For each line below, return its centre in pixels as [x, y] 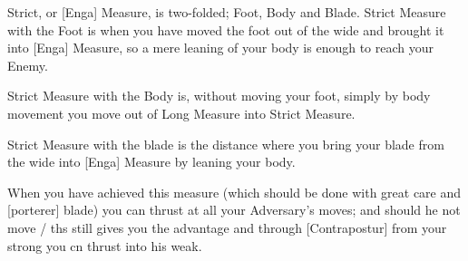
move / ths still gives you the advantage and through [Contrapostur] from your [227, 227]
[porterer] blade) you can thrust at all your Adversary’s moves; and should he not [234, 210]
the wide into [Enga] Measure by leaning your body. [151, 162]
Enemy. [28, 65]
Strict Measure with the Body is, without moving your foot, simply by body [219, 96]
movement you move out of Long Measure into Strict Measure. [181, 113]
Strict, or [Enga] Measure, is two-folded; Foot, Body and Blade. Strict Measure [227, 12]
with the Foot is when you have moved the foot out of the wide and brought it [226, 29]
